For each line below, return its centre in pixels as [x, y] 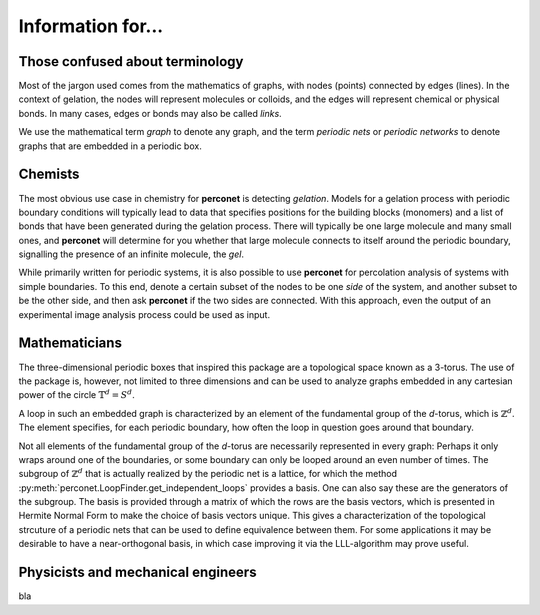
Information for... [91, 26]
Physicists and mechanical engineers [137, 572]
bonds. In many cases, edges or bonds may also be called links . [150, 113]
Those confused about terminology [131, 61]
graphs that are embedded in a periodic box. [110, 146]
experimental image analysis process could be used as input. [144, 314]
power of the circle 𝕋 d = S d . [76, 394]
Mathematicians [70, 343]
